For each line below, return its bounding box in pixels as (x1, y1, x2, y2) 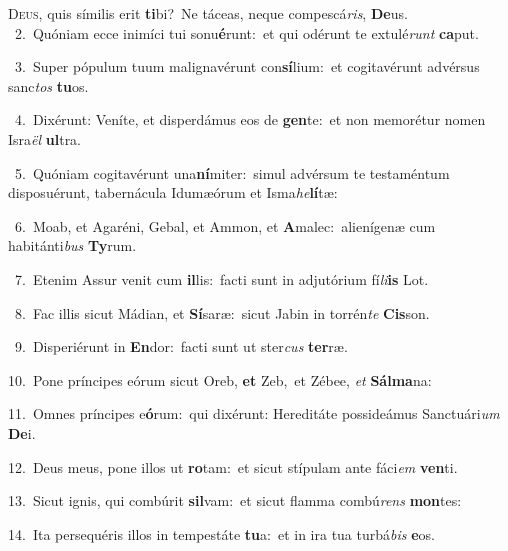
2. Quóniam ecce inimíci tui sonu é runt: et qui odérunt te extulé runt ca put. (14, 22, 479, 43)
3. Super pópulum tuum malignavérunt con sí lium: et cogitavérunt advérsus (14, 56, 480, 77)
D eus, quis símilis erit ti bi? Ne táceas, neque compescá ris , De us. (8, 3, 408, 23)
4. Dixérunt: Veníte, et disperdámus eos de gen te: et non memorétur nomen (14, 109, 486, 130)
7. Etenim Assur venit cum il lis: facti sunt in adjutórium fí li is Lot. (14, 268, 429, 289)
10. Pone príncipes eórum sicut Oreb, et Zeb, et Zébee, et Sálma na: (8, 369, 432, 390)
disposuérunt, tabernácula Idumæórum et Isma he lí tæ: (8, 182, 338, 203)
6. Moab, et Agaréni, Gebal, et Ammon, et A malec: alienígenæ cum (14, 215, 436, 236)
